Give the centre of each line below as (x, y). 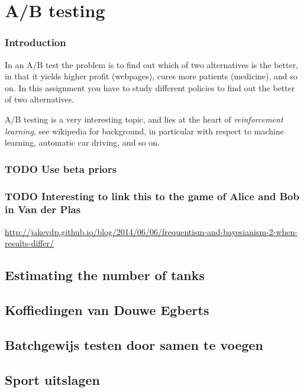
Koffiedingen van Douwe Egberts (107, 310)
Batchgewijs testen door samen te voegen (134, 344)
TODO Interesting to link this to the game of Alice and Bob (152, 196)
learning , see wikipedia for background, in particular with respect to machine (144, 131)
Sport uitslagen (53, 379)
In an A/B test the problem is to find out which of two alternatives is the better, (152, 64)
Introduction (35, 42)
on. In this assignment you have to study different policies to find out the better (150, 87)
